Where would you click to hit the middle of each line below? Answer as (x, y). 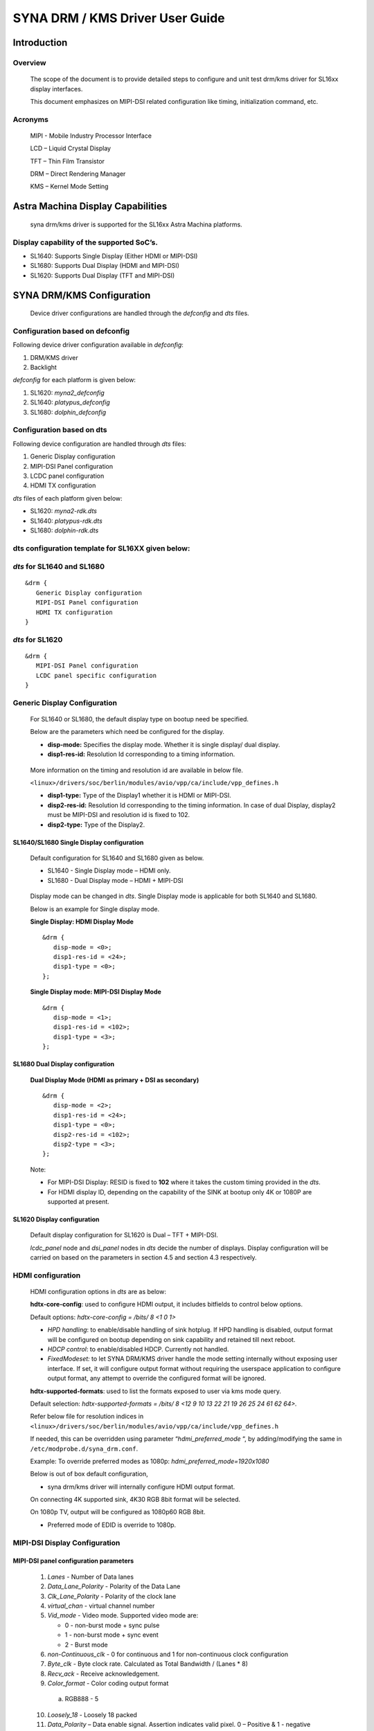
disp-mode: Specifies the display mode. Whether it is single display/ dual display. (164, 744)
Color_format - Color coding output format (108, 1683)
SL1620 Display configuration (56, 1219)
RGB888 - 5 (82, 1699)
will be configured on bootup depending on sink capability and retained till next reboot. (171, 1339)
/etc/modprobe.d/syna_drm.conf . (84, 1449)
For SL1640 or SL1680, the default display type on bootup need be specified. (140, 719)
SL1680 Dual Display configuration (63, 1064)
